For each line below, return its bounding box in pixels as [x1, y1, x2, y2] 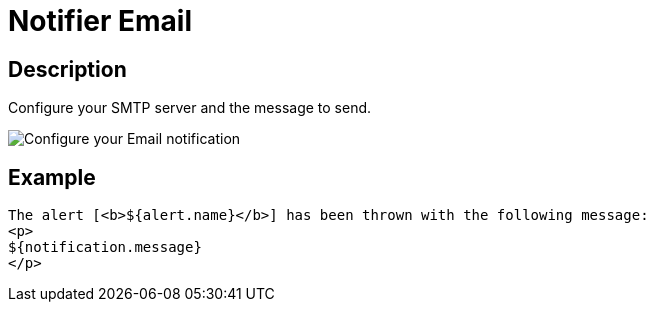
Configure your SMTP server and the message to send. [8, 99, 372, 117]
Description [8, 56, 127, 82]
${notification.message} [8, 239, 202, 256]
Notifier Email [8, 4, 193, 38]
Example [8, 164, 96, 190]
